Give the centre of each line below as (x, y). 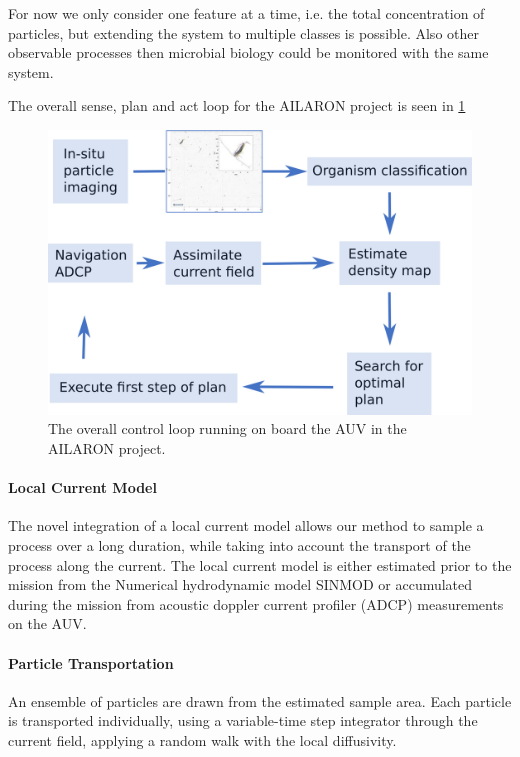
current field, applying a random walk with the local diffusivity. (202, 739)
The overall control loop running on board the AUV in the (227, 428)
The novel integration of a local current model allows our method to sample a (246, 525)
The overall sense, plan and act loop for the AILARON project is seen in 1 (237, 105)
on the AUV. (47, 623)
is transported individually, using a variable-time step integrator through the (243, 720)
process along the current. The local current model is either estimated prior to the (260, 564)
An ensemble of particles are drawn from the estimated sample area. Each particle (260, 700)
